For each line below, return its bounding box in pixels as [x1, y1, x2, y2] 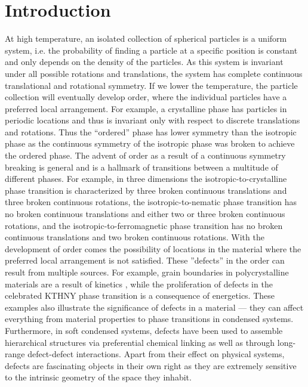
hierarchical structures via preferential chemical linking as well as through [5, 336, 275, 348]
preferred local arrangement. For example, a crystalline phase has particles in [5, 102, 287, 114]
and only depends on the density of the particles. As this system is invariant [5, 55, 284, 68]
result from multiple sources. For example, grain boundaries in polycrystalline [5, 266, 289, 278]
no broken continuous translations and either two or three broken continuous [5, 208, 285, 220]
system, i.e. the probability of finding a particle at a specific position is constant [5, 44, 298, 56]
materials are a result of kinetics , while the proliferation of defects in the [5, 277, 273, 290]
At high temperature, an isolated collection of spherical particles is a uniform [5, 32, 287, 45]
